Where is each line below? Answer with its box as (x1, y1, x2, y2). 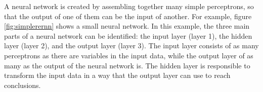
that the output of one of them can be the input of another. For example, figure (4, 11, 252, 21)
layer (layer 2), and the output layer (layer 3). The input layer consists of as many (4, 40, 259, 51)
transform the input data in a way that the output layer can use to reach (4, 70, 231, 80)
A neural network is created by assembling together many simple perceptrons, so (4, 1, 254, 11)
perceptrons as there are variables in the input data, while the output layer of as (4, 50, 253, 60)
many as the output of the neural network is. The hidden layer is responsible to (4, 60, 250, 70)
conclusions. (4, 79, 41, 90)
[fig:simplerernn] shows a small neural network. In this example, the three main (4, 21, 250, 31)
